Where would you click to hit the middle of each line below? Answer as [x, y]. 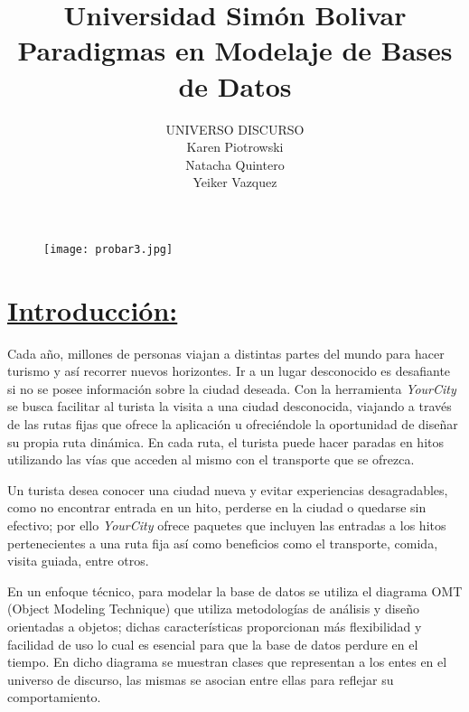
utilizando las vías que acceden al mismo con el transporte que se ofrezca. [211, 459]
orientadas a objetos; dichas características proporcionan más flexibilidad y [215, 626]
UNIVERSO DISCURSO [235, 129]
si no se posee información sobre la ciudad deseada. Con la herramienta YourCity [232, 388]
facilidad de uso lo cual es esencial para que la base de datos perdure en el [213, 644]
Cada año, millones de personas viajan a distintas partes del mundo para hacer [226, 353]
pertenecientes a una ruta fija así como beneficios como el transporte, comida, [223, 543]
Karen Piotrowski [235, 147]
